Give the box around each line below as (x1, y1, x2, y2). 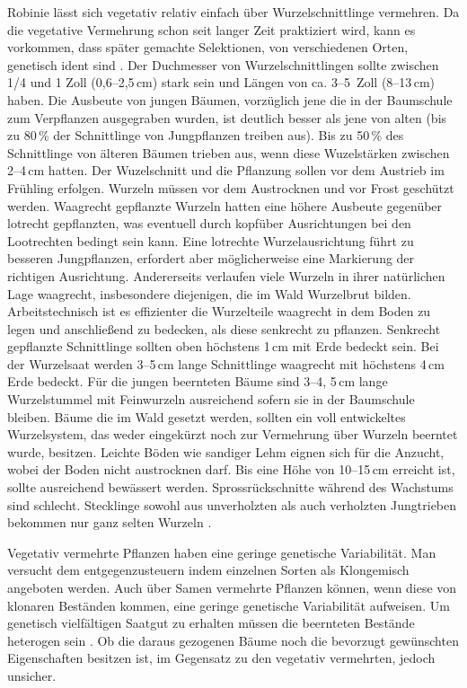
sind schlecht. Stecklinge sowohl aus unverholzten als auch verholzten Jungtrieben (7, 495, 457, 514)
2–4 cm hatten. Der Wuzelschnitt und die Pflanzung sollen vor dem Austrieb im (7, 161, 445, 180)
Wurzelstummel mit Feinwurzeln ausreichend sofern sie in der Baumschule (7, 390, 415, 409)
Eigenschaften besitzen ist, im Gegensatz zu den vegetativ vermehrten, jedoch (7, 648, 436, 667)
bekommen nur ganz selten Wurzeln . (7, 513, 212, 532)
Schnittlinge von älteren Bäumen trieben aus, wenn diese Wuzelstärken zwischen (7, 143, 450, 162)
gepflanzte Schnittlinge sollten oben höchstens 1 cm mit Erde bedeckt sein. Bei (7, 337, 439, 356)
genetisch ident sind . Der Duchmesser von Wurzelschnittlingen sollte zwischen (7, 55, 439, 74)
